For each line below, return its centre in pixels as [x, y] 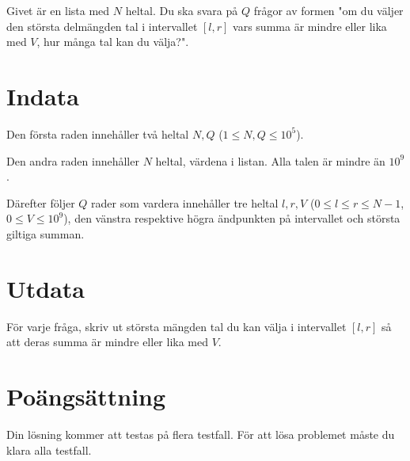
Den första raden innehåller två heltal [98, 133]
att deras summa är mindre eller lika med [108, 342]
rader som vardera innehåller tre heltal [185, 202]
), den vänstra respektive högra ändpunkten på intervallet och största [232, 218]
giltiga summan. [46, 233]
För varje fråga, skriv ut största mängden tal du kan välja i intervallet [177, 326]
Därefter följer [41, 202]
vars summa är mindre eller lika [310, 26]
